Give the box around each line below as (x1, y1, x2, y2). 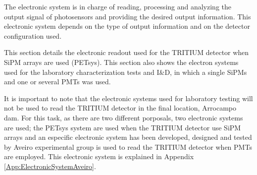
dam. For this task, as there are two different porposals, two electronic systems (4, 112, 243, 122)
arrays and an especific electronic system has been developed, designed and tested (4, 132, 252, 142)
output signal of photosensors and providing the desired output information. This (4, 11, 251, 21)
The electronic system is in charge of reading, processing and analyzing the (4, 1, 232, 11)
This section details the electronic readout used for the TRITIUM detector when (4, 47, 249, 58)
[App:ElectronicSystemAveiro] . (4, 161, 96, 171)
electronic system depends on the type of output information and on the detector (4, 21, 250, 31)
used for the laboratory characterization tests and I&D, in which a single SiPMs (4, 66, 247, 77)
